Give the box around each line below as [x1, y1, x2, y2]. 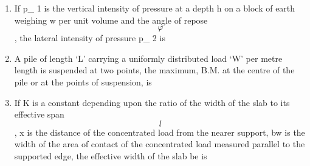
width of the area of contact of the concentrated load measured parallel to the [14, 138, 305, 150]
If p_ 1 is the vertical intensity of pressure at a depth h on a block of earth [14, 2, 295, 14]
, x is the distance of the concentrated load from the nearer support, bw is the [14, 125, 305, 138]
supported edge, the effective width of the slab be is [14, 149, 207, 162]
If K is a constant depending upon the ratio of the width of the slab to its [14, 96, 290, 108]
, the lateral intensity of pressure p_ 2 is [14, 32, 165, 44]
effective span [14, 108, 64, 121]
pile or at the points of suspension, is [14, 75, 152, 88]
